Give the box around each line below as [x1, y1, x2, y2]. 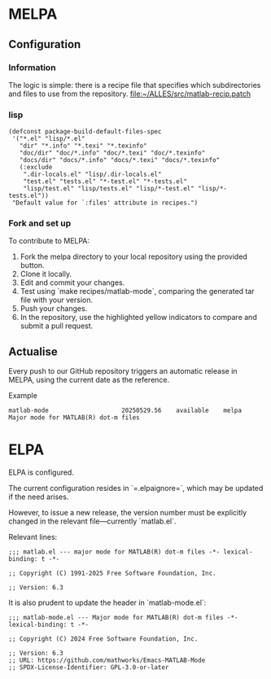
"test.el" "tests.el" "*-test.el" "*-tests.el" [23, 177, 187, 186]
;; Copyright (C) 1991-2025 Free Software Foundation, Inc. [8, 569, 217, 578]
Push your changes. [20, 304, 88, 313]
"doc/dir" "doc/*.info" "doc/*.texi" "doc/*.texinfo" [19, 149, 206, 157]
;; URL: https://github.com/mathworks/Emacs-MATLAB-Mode [8, 656, 206, 664]
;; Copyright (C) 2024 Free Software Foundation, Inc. [8, 635, 199, 643]
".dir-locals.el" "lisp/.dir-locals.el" [23, 170, 162, 179]
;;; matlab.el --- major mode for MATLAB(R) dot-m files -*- [8, 548, 221, 556]
